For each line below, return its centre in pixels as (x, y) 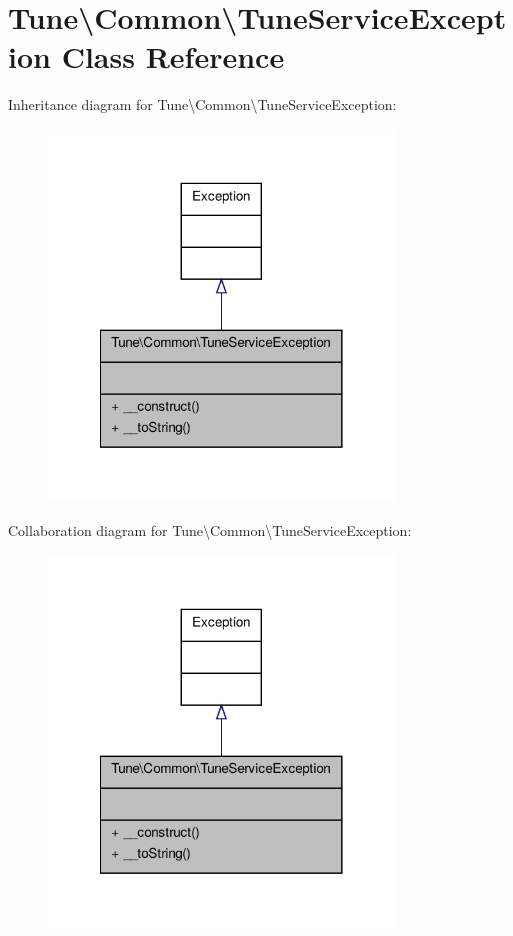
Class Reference (173, 56)
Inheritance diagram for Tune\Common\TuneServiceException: (202, 104)
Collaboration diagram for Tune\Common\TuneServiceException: (210, 530)
